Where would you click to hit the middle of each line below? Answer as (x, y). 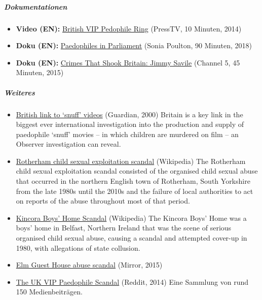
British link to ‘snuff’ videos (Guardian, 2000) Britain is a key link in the (129, 114)
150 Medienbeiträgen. (49, 292)
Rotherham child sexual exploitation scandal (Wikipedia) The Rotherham (131, 161)
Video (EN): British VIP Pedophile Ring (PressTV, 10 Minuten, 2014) (129, 28)
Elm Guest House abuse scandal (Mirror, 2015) (89, 265)
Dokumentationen (36, 6)
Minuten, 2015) (40, 72)
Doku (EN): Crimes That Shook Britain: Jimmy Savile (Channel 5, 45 (128, 62)
